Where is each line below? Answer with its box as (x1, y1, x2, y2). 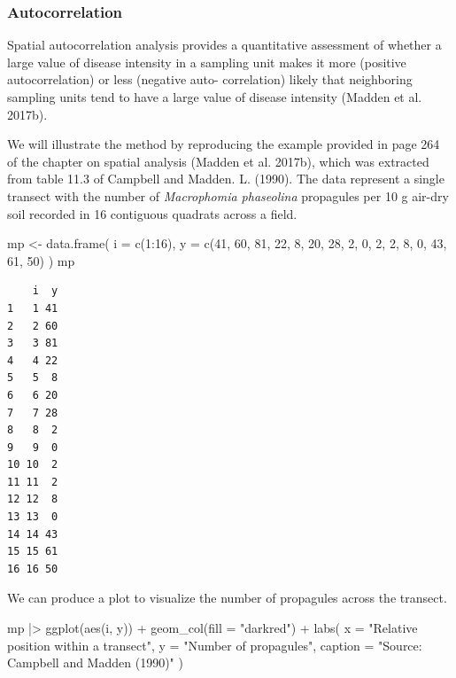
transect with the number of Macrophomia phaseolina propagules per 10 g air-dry (7, 186, 449, 205)
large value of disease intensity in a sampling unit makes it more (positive (7, 52, 406, 71)
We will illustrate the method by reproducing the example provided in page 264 (7, 135, 440, 153)
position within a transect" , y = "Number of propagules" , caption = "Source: (7, 635, 422, 654)
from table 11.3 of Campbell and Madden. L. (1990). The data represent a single (7, 169, 444, 188)
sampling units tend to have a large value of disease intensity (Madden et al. (7, 88, 422, 105)
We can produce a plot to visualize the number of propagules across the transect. (7, 588, 447, 607)
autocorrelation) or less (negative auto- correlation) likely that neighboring (7, 70, 413, 89)
